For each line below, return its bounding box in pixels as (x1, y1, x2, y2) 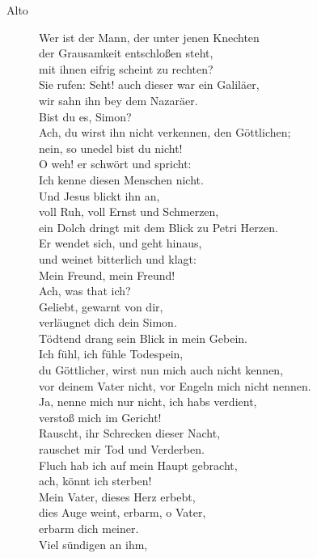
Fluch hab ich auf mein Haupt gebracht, (39, 456, 238, 473)
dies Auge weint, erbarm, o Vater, (39, 504, 206, 521)
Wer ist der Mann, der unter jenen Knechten (39, 28, 260, 45)
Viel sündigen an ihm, (39, 535, 148, 552)
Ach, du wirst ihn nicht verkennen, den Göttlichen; (39, 124, 291, 141)
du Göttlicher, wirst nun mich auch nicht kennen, (39, 361, 284, 378)
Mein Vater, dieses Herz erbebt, (39, 488, 196, 505)
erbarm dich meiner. (39, 520, 139, 536)
